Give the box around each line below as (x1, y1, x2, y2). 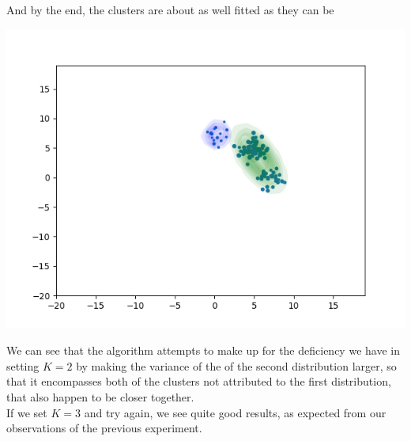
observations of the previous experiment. (6, 420, 202, 436)
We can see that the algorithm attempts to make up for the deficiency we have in (6, 342, 400, 359)
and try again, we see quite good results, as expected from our (84, 404, 386, 420)
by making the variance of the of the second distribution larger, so (76, 357, 397, 374)
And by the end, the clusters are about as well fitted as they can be (6, 2, 334, 17)
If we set (6, 404, 47, 420)
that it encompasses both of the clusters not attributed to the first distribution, (6, 373, 391, 390)
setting (6, 357, 40, 374)
